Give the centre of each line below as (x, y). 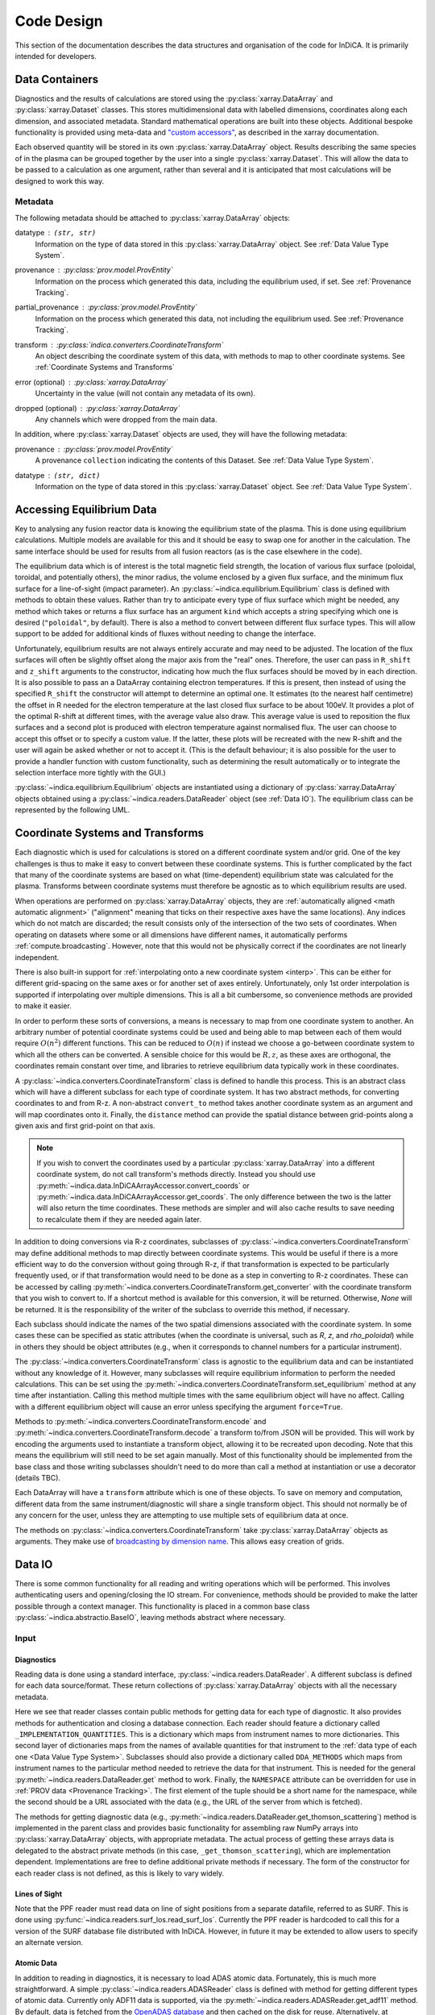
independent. (37, 957)
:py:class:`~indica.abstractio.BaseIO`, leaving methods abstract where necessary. (150, 1618)
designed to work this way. (60, 181)
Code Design (59, 21)
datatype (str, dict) (58, 475)
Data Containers (57, 79)
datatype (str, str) (56, 233)
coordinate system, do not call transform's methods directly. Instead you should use (176, 1174)
